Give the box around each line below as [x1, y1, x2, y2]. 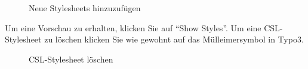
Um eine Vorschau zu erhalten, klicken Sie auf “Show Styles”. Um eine [5, 21, 261, 34]
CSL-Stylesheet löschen [29, 52, 113, 65]
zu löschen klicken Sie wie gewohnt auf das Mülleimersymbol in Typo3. [44, 33, 304, 45]
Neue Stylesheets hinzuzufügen [29, 2, 141, 14]
